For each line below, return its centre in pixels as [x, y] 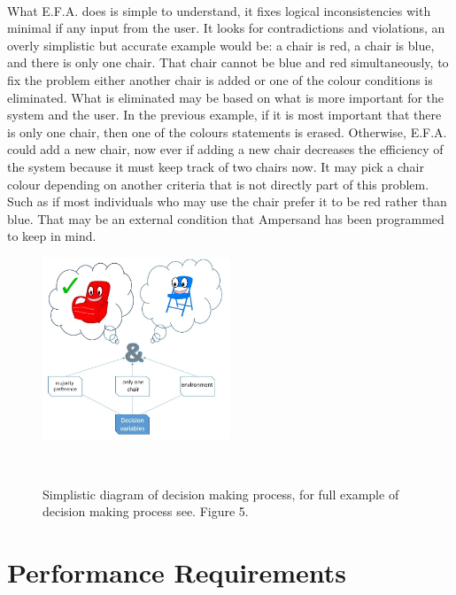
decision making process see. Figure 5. [146, 511]
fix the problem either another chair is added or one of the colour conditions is [220, 79]
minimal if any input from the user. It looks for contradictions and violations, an [226, 28]
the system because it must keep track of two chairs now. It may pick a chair [216, 166]
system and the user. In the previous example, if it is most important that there [224, 115]
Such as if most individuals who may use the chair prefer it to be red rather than [227, 201]
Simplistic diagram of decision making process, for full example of [221, 494]
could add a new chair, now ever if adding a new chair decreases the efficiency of [225, 149]
